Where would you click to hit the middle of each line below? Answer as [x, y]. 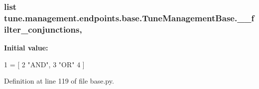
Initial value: [26, 48]
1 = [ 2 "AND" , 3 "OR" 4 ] [44, 64]
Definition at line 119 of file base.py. [59, 81]
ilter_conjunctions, [43, 29]
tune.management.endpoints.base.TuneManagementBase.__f [129, 18]
